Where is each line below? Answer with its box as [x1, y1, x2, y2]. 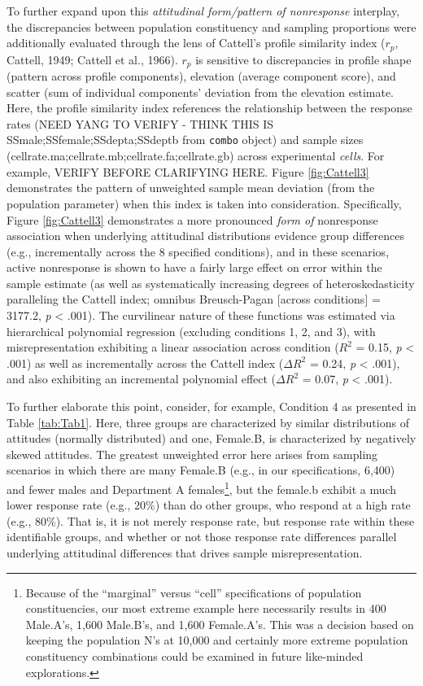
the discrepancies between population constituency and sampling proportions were [7, 18, 416, 35]
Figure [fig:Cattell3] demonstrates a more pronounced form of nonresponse [7, 211, 378, 228]
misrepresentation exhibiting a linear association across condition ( [7, 339, 339, 356]
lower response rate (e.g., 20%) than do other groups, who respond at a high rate [7, 496, 411, 513]
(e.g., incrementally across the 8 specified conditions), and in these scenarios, [7, 243, 390, 260]
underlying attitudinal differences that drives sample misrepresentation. [7, 544, 363, 561]
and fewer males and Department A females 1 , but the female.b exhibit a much [7, 478, 397, 497]
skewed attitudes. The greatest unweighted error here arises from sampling [7, 445, 378, 462]
